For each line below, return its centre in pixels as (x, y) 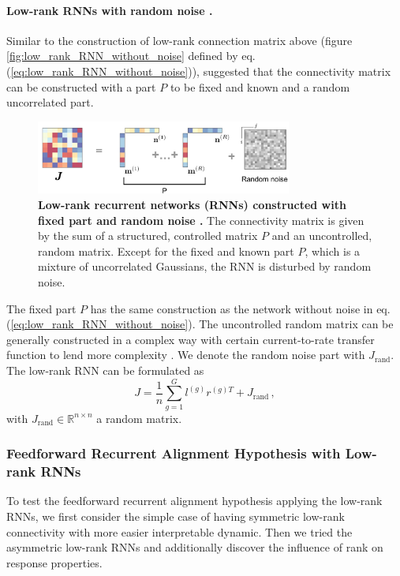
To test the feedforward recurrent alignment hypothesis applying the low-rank (194, 501)
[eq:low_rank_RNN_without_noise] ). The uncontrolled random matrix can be (202, 324)
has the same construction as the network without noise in (232, 308)
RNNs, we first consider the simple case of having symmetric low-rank (176, 516)
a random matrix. (139, 418)
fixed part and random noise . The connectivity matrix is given (201, 220)
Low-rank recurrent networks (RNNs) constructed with (192, 205)
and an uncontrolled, (322, 236)
